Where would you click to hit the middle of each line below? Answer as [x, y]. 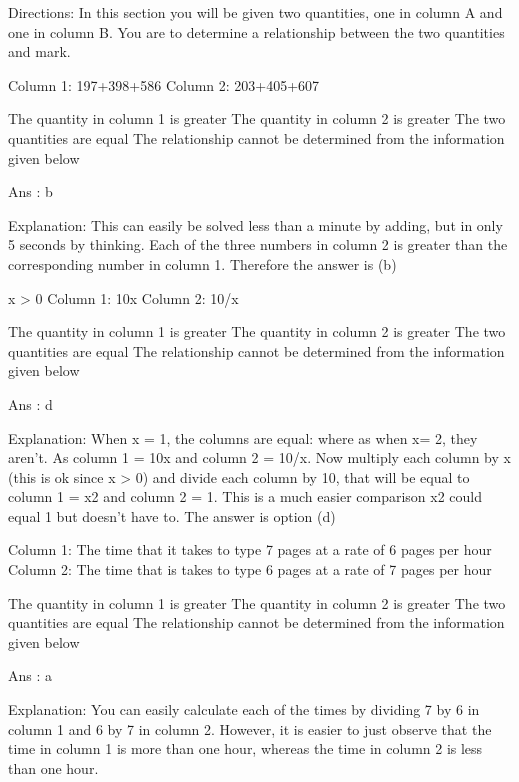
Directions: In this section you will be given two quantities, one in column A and [255, 12]
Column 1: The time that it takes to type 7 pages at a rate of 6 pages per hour [250, 549]
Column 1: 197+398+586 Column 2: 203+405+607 [164, 84]
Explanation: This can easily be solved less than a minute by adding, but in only [255, 224]
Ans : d [30, 403]
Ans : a [30, 675]
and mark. [39, 51]
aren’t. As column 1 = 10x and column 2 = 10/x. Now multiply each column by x [259, 457]
